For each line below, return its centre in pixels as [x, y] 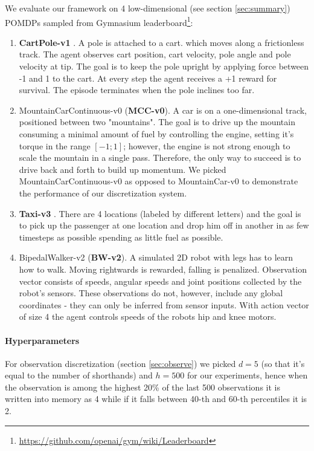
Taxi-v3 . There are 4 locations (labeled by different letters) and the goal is [160, 213]
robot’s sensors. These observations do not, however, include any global [151, 293]
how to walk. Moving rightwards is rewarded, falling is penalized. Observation [163, 269]
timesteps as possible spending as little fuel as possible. [121, 237]
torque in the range [55, 145]
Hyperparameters [42, 340]
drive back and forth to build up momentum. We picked [123, 169]
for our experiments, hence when [247, 375]
